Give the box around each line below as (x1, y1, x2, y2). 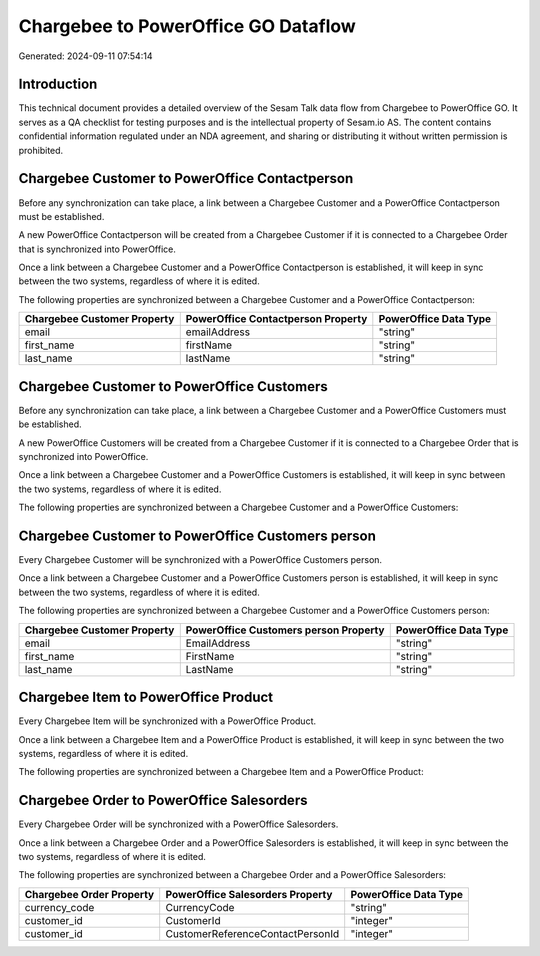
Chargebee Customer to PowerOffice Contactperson (18, 170, 354, 187)
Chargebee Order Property (24, 887, 155, 901)
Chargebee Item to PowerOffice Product (18, 689, 274, 706)
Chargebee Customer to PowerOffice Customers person (18, 527, 377, 544)
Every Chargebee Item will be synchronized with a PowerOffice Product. (18, 715, 317, 727)
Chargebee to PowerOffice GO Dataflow (18, 15, 357, 37)
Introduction (18, 76, 98, 93)
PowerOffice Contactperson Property (185, 312, 368, 326)
